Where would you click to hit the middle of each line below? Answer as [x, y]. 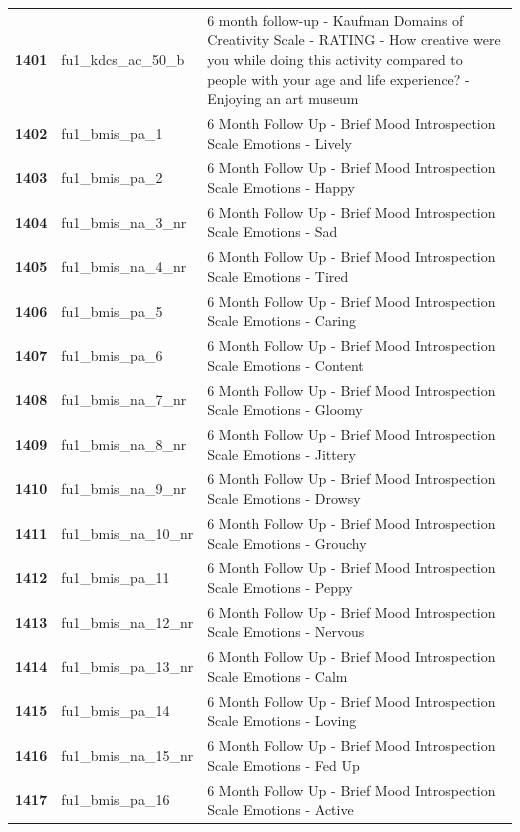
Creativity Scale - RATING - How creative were [354, 39]
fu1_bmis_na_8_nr [124, 443]
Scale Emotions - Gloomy [285, 409]
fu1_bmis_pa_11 [115, 577]
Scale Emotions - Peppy [280, 586]
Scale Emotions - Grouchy [287, 542]
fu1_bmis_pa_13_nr [127, 666]
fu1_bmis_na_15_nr [127, 754]
